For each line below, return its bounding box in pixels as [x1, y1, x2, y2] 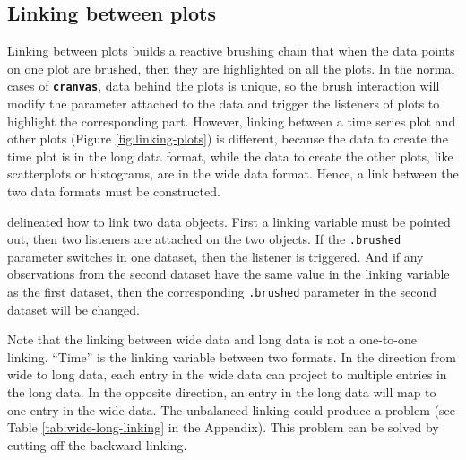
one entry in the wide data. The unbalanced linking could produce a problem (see [7, 400, 455, 419]
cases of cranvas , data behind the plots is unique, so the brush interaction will [7, 76, 440, 95]
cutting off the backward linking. [7, 435, 187, 454]
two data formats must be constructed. [7, 182, 220, 201]
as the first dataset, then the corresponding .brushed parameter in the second [7, 282, 437, 301]
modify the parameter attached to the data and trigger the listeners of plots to [7, 94, 440, 113]
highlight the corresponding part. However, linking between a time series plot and [7, 111, 456, 130]
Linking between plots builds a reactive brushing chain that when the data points [7, 41, 455, 60]
